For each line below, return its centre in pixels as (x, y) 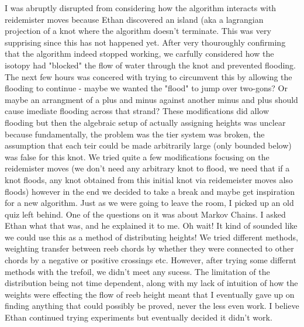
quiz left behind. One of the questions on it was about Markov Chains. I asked (145, 214)
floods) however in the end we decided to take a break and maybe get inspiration (150, 191)
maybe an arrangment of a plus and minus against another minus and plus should (151, 99)
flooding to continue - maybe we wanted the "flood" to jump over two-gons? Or (146, 88)
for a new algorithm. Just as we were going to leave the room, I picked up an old (149, 203)
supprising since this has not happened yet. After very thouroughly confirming (145, 42)
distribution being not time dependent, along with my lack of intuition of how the (151, 283)
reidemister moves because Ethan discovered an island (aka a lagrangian (134, 19)
